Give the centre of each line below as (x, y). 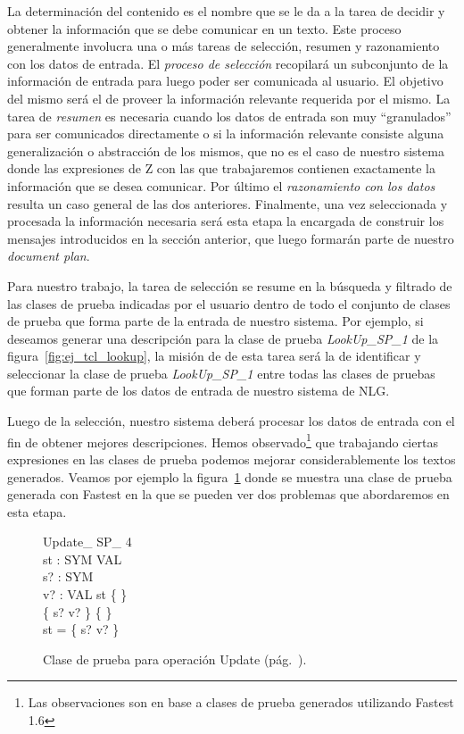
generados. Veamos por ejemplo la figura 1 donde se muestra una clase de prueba (230, 476)
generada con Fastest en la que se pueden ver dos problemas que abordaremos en (228, 494)
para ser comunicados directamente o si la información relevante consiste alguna (226, 133)
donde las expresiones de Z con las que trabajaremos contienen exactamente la (221, 168)
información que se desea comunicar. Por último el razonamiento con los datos (221, 185)
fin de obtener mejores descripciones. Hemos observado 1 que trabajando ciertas (223, 440)
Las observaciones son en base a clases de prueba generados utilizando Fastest (241, 702)
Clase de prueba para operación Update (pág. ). (175, 659)
